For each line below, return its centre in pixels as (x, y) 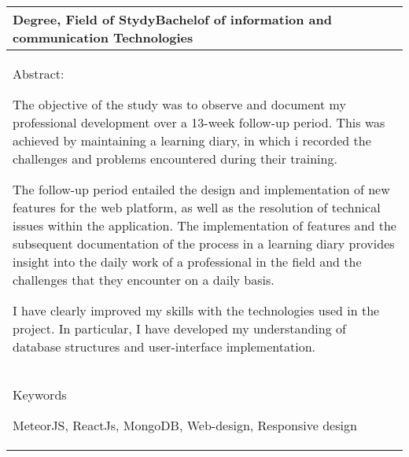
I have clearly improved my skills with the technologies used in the (196, 310)
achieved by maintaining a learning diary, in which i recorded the (192, 140)
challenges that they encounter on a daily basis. (144, 280)
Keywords (40, 394)
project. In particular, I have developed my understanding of (179, 328)
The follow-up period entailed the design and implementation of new (201, 189)
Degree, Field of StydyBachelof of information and (173, 19)
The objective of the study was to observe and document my (179, 104)
